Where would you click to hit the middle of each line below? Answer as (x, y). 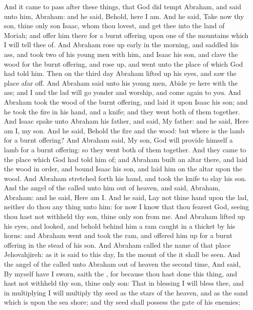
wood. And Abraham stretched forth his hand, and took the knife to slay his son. (125, 178)
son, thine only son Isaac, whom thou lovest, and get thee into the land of (114, 26)
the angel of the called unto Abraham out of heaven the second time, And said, (122, 264)
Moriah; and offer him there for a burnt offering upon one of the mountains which (126, 35)
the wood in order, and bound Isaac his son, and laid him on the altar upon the (123, 169)
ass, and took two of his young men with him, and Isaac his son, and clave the (121, 54)
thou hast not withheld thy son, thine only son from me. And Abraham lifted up (125, 216)
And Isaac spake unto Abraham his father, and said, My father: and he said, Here (126, 121)
